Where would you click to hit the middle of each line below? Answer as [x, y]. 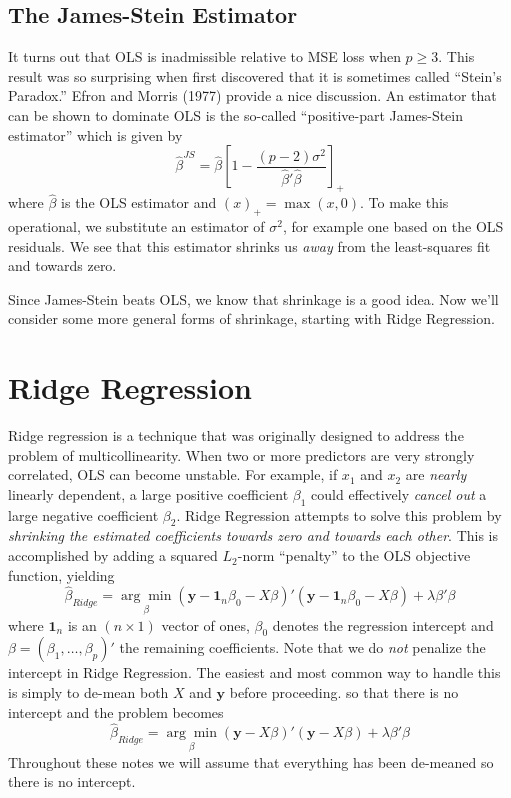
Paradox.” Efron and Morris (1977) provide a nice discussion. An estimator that [252, 95]
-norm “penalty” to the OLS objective [354, 555]
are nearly [436, 474]
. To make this [404, 202]
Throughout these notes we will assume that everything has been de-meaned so [251, 761]
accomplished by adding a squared [113, 555]
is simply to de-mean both [88, 692]
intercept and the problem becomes [116, 711]
